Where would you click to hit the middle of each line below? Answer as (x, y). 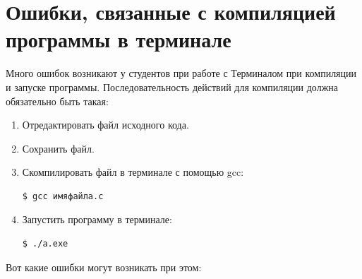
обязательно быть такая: (57, 101)
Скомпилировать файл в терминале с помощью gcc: (133, 172)
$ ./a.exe (45, 244)
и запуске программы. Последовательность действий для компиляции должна (172, 87)
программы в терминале (119, 39)
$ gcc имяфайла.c (63, 196)
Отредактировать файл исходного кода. (105, 125)
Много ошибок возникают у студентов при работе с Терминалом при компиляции (181, 73)
